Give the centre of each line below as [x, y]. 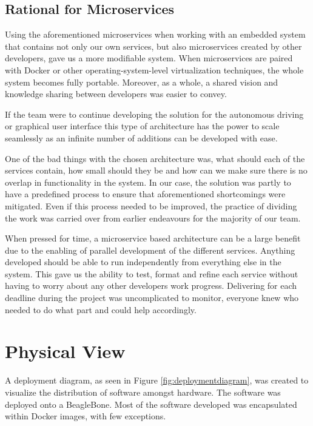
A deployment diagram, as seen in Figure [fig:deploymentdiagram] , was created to [157, 380]
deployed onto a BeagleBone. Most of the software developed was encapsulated [151, 404]
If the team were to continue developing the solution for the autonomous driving [154, 114]
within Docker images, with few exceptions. [86, 416]
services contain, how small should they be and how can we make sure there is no [156, 170]
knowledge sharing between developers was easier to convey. [116, 94]
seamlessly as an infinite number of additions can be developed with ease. [141, 137]
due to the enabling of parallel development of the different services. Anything [150, 250]
